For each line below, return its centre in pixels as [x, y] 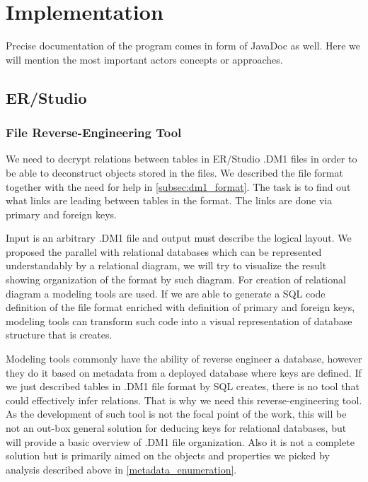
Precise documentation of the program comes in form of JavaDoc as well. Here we [183, 46]
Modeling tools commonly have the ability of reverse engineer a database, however [184, 359]
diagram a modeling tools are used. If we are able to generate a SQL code [166, 293]
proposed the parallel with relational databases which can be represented [164, 251]
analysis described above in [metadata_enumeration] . [121, 469]
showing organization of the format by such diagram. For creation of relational [176, 280]
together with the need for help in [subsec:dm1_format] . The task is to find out [178, 186]
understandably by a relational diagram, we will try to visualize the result [166, 265]
